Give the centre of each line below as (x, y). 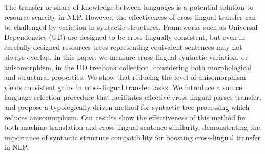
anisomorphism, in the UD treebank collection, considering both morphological (128, 67)
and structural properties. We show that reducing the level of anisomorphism (125, 77)
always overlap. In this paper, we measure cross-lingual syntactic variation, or (126, 57)
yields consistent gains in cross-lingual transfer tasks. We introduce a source (123, 87)
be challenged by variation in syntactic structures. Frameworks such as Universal (131, 27)
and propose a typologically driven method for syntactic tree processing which (127, 107)
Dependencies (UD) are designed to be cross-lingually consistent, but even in (125, 37)
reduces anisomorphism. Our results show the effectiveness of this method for (125, 117)
